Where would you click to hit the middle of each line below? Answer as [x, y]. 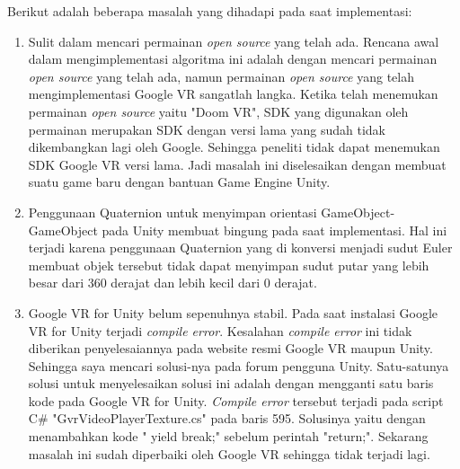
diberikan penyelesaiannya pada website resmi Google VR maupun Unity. [230, 348]
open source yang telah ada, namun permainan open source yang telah [221, 76]
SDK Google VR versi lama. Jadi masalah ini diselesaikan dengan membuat [237, 164]
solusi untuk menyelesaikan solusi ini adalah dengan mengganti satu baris [231, 383]
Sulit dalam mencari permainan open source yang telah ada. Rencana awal [234, 41]
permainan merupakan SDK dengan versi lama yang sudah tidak [207, 129]
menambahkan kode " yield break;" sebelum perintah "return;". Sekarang [228, 436]
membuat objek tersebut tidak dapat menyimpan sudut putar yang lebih [229, 265]
